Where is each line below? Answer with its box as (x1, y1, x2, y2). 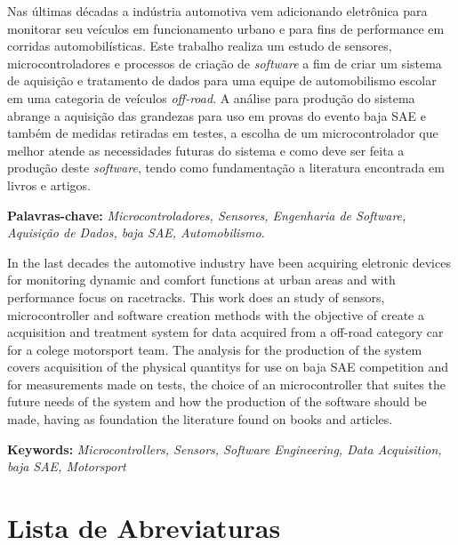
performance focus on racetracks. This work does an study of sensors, (7, 287, 385, 306)
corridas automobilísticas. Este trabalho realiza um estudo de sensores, (7, 36, 392, 55)
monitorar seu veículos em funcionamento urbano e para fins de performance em (7, 19, 445, 37)
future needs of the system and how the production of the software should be (7, 392, 427, 411)
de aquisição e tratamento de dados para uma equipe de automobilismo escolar (7, 71, 437, 90)
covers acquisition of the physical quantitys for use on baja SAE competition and (7, 357, 449, 376)
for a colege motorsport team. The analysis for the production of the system (7, 340, 422, 358)
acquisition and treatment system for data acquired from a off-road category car (7, 323, 444, 341)
